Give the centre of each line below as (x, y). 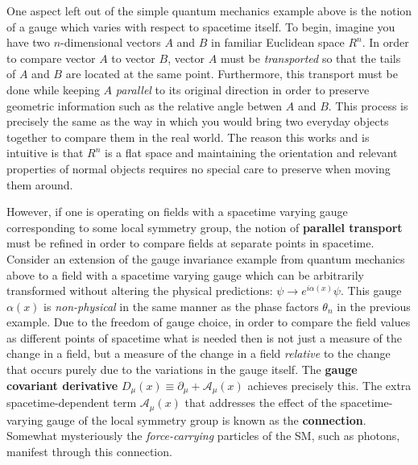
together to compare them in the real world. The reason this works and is (188, 137)
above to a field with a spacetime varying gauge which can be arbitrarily (185, 274)
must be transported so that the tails (310, 58)
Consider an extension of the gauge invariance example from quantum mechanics (206, 258)
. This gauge (371, 291)
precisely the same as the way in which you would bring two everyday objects (198, 121)
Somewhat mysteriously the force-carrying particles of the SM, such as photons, (203, 436)
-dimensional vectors (111, 42)
